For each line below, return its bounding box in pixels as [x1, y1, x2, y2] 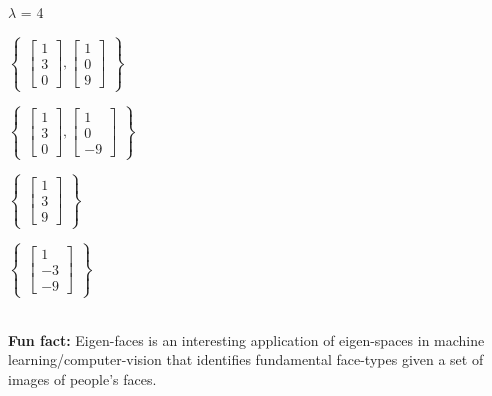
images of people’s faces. [8, 368, 157, 389]
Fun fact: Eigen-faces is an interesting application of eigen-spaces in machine [8, 329, 485, 350]
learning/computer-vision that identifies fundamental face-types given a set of [8, 349, 484, 370]
